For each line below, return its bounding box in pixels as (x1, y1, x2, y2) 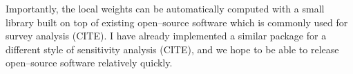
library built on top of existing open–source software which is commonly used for (6, 15, 348, 29)
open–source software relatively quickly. (6, 55, 173, 70)
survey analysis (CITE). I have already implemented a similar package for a (6, 28, 327, 43)
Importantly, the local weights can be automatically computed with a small (6, 1, 325, 15)
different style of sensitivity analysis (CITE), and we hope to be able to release (6, 41, 339, 56)
